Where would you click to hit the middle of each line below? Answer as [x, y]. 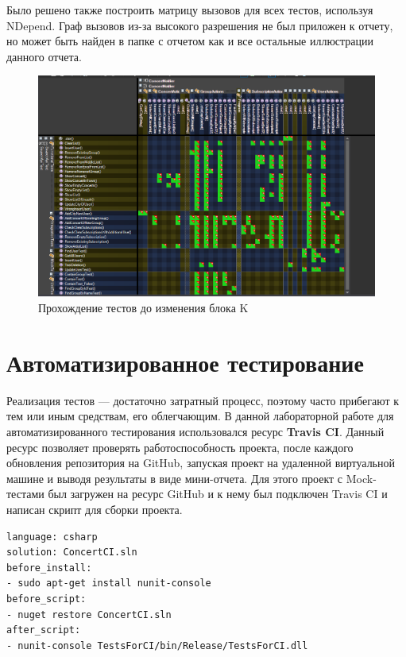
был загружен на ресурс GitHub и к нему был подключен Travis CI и [218, 494]
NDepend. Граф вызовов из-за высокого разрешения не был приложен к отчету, [200, 25]
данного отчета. [44, 56]
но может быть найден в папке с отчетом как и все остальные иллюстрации [190, 41]
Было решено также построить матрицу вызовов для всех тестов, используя [190, 10]
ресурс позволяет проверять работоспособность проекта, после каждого [180, 447]
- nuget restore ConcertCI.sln [89, 614]
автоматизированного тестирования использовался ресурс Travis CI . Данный [195, 431]
